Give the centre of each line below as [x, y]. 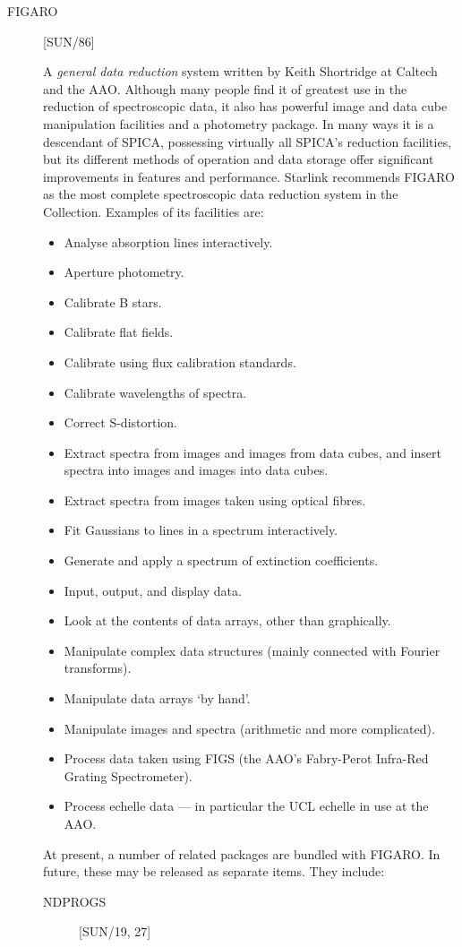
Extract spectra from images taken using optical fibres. [215, 499]
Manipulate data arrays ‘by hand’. [157, 698]
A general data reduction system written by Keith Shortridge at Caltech [240, 71]
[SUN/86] [69, 41]
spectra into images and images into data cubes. [196, 470]
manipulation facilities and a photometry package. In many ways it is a [239, 123]
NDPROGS [75, 901]
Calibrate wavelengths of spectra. [155, 392]
